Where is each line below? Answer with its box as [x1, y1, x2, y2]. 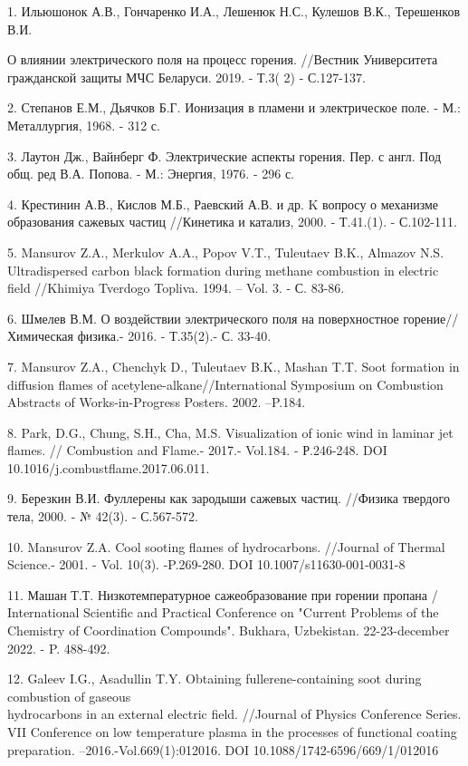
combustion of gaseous [7, 686, 131, 705]
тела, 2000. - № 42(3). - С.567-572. [7, 507, 199, 526]
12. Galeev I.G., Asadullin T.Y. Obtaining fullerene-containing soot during [7, 669, 422, 688]
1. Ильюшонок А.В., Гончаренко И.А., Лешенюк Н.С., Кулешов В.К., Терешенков [7, 2, 461, 20]
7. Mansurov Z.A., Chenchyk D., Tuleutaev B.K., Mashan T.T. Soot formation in [7, 356, 460, 375]
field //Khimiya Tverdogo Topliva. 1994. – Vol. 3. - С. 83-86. [7, 278, 345, 297]
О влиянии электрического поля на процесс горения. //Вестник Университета [7, 50, 438, 69]
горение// [403, 308, 459, 327]
